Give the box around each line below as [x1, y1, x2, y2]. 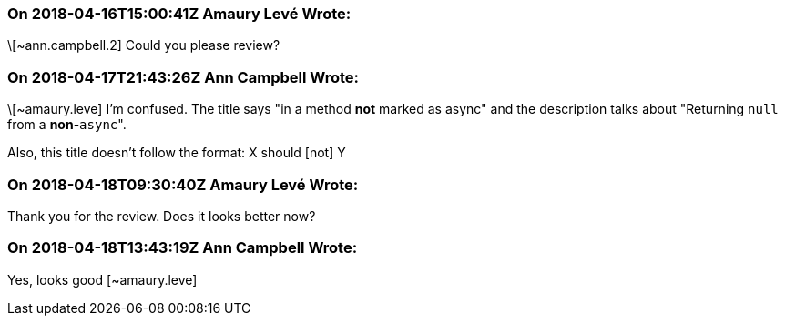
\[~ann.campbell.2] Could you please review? [7, 37, 280, 54]
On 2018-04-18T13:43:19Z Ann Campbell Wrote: [7, 238, 358, 257]
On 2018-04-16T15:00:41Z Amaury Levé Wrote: [7, 5, 352, 23]
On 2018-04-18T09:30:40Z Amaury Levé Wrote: [7, 175, 359, 194]
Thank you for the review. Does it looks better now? [7, 207, 316, 224]
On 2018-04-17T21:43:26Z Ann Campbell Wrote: [7, 67, 360, 86]
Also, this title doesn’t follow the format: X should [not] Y [7, 145, 346, 161]
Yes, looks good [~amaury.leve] [7, 271, 198, 288]
